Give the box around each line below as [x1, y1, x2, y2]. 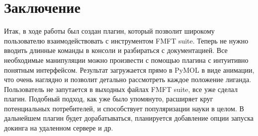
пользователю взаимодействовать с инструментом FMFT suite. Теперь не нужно [4, 35, 249, 45]
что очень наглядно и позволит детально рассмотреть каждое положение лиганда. [4, 74, 252, 85]
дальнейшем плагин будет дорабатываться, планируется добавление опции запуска [4, 113, 254, 123]
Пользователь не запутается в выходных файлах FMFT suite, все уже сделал [4, 84, 238, 94]
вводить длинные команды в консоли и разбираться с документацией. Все [4, 45, 228, 55]
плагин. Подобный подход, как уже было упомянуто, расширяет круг [4, 93, 213, 104]
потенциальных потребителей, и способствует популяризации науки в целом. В [4, 103, 244, 113]
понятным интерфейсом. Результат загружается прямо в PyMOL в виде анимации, [4, 64, 255, 75]
